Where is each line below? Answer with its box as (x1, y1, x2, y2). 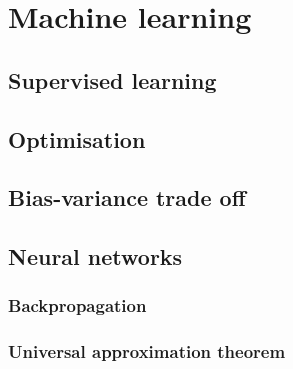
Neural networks (8, 241, 183, 272)
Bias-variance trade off (8, 182, 246, 213)
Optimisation (8, 123, 146, 154)
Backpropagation (8, 293, 147, 318)
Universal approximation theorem (8, 339, 286, 364)
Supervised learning (8, 64, 217, 95)
